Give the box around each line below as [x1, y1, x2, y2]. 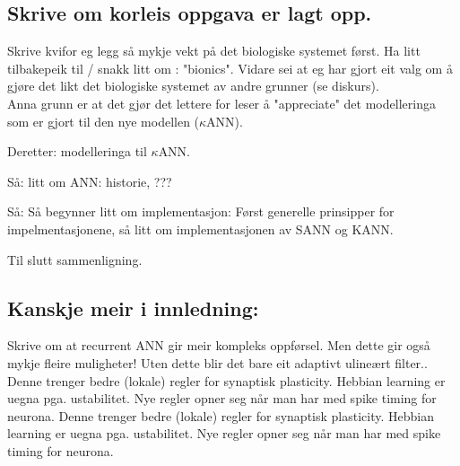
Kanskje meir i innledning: [7, 294, 259, 321]
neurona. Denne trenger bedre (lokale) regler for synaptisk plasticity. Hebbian [7, 406, 434, 425]
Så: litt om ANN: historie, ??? [7, 171, 172, 190]
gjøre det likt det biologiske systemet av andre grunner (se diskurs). [7, 76, 379, 95]
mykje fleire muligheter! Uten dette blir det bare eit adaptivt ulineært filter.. [7, 353, 428, 372]
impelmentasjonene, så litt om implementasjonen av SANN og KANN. [7, 219, 394, 238]
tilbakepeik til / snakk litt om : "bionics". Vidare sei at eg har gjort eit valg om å [7, 58, 453, 77]
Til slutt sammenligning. [7, 250, 143, 268]
